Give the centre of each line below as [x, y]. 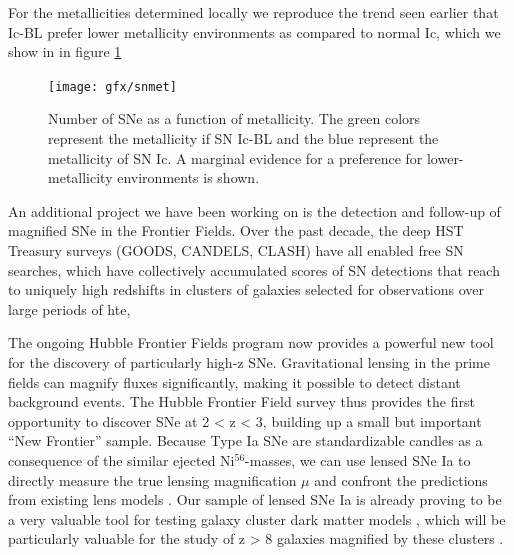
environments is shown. [188, 177]
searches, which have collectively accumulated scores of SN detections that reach [254, 269]
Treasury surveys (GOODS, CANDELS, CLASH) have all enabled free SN [236, 250]
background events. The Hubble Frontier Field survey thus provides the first [241, 401]
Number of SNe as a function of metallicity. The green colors [234, 118]
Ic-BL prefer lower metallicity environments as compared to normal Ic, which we [254, 31]
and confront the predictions [401, 479]
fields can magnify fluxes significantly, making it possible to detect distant [234, 381]
